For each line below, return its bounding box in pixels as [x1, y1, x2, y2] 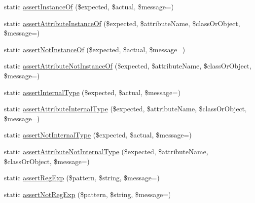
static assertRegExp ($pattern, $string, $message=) [4, 172, 160, 183]
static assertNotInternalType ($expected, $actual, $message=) [4, 130, 192, 140]
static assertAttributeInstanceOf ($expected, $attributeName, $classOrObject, [4, 18, 240, 28]
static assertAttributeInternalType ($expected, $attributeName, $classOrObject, [4, 103, 247, 114]
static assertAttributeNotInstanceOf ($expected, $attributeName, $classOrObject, [4, 61, 252, 71]
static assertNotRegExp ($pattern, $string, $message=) [4, 189, 171, 199]
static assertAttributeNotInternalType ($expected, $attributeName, [4, 146, 208, 156]
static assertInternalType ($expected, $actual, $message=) [4, 87, 181, 97]
